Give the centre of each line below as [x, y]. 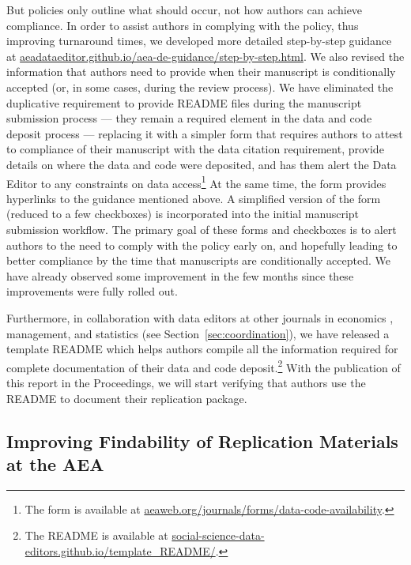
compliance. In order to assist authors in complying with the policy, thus [183, 25]
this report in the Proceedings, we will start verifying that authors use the [186, 382]
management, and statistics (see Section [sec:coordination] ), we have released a [198, 333]
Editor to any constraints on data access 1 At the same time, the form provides [196, 182]
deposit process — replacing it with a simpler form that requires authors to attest [205, 133]
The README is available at [96, 535]
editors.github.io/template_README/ [120, 550]
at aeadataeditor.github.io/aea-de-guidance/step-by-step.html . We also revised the [205, 56]
